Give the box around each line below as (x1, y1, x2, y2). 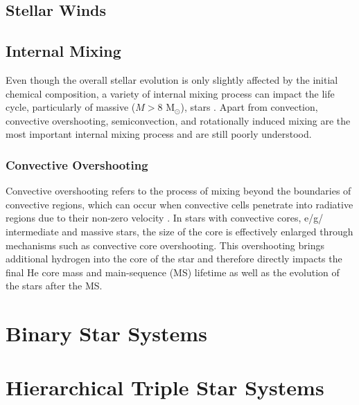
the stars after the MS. (6, 278, 103, 293)
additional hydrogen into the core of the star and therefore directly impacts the (6, 251, 342, 266)
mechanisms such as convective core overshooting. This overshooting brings (6, 237, 324, 252)
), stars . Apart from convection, (180, 100, 318, 114)
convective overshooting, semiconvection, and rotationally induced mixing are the (6, 113, 351, 127)
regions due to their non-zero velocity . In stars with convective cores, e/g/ (6, 210, 324, 225)
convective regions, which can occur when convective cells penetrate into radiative (6, 197, 353, 211)
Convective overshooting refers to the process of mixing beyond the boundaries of (6, 183, 351, 198)
